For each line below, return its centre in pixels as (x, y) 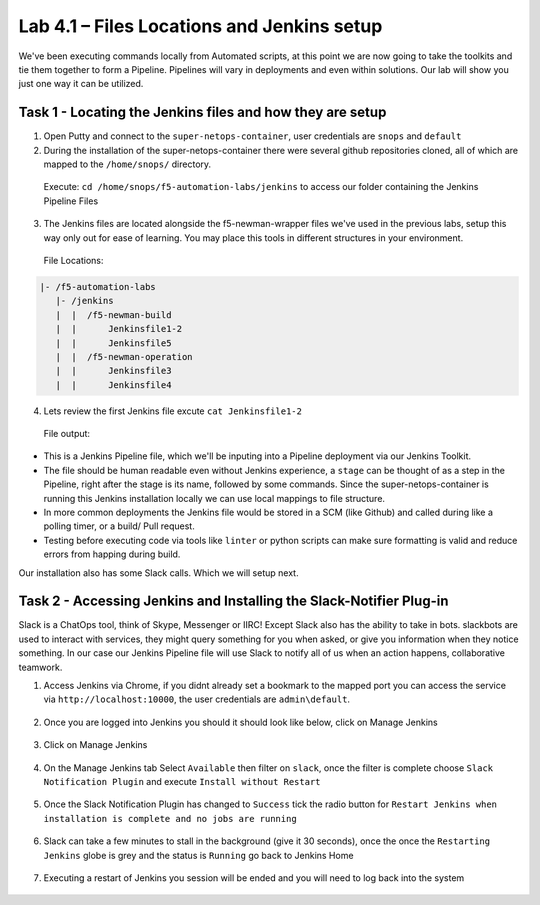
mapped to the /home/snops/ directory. (127, 164)
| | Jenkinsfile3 (113, 371)
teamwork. (40, 667)
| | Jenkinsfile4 (113, 384)
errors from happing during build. (112, 554)
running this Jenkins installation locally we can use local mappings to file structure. (214, 498)
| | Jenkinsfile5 (113, 343)
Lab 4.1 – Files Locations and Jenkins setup (200, 26)
